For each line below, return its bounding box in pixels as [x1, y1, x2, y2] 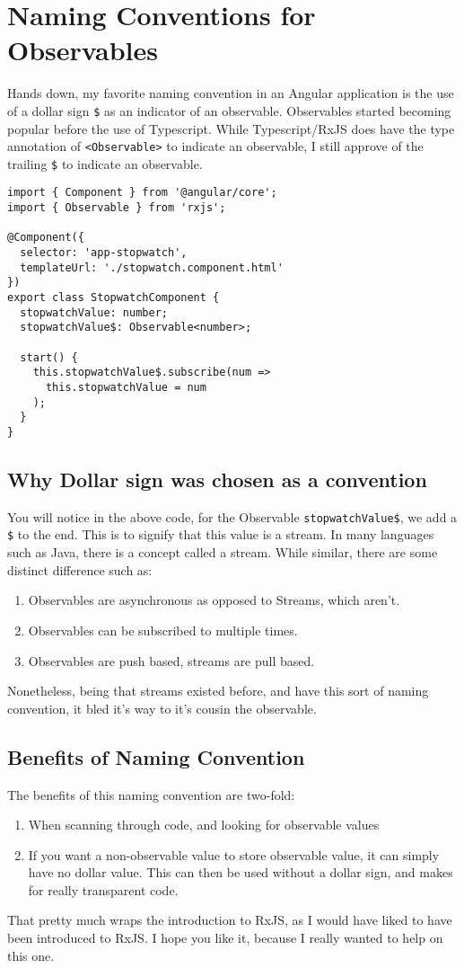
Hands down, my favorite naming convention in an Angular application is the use [7, 84, 454, 102]
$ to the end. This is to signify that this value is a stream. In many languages [7, 525, 434, 544]
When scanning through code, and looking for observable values [28, 815, 380, 834]
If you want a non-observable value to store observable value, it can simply [28, 845, 440, 864]
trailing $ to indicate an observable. [7, 154, 203, 173]
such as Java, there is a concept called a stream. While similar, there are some [7, 543, 438, 562]
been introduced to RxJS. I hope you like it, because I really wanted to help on [7, 928, 443, 947]
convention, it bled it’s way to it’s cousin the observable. [7, 698, 317, 717]
